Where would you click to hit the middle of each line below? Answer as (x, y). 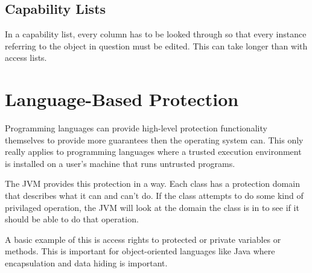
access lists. (26, 58)
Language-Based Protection (122, 99)
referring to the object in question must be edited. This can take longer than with (156, 45)
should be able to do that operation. (72, 219)
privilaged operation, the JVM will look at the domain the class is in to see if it (152, 207)
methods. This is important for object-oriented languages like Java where (140, 251)
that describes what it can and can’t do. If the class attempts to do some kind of (154, 196)
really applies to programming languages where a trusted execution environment (153, 152)
